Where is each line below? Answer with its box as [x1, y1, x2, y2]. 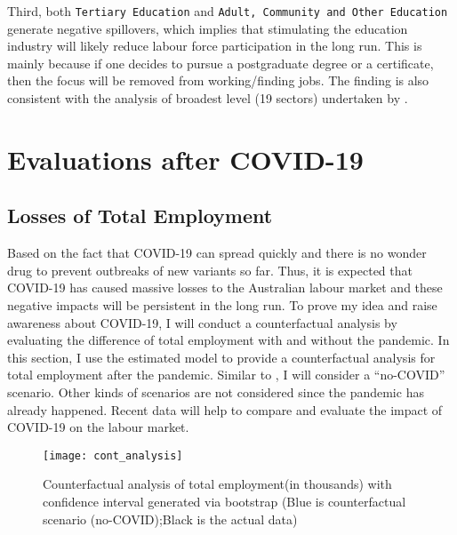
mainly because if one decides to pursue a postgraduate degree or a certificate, [7, 53, 434, 72]
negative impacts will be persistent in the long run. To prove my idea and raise [7, 295, 437, 314]
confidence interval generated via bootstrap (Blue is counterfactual [43, 491, 406, 510]
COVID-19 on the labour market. [7, 418, 189, 436]
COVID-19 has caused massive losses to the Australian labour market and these [7, 278, 443, 297]
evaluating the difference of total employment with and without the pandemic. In [7, 331, 450, 349]
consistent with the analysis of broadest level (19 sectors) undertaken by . [7, 89, 408, 108]
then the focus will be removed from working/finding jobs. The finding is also [7, 71, 429, 90]
